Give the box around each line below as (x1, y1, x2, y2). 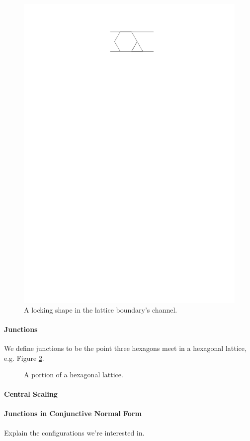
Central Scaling (4, 389, 58, 399)
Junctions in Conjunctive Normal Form (4, 408, 142, 419)
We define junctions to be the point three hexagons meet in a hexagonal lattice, (4, 342, 247, 353)
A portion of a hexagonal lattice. (24, 369, 123, 380)
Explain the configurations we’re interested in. (4, 427, 145, 438)
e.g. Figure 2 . (4, 352, 44, 363)
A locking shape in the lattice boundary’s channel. (24, 304, 177, 315)
